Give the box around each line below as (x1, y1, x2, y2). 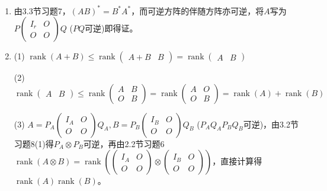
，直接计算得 (212, 155, 262, 167)
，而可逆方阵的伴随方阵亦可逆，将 (131, 4, 264, 17)
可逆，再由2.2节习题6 (83, 137, 165, 149)
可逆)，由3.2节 (243, 117, 299, 130)
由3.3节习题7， (14, 4, 70, 17)
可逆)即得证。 (84, 22, 138, 34)
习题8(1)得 (14, 137, 54, 149)
